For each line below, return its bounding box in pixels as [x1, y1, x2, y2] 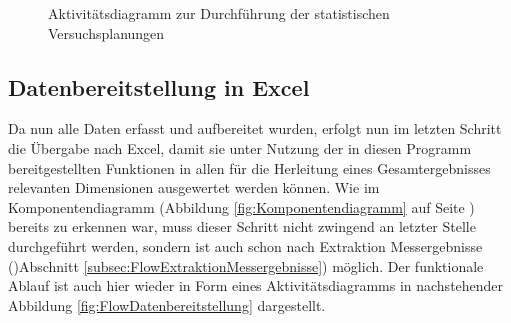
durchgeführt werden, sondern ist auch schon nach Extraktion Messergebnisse [8, 235, 483, 256]
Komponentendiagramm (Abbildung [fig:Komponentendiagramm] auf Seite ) [8, 196, 475, 217]
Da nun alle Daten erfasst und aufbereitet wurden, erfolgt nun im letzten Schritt [8, 118, 502, 139]
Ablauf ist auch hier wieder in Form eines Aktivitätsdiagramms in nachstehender [8, 275, 504, 296]
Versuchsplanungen [48, 22, 165, 43]
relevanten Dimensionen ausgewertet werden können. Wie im [8, 177, 380, 198]
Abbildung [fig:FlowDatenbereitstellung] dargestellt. [8, 294, 326, 315]
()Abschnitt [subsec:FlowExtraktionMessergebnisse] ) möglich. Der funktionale [8, 255, 484, 276]
